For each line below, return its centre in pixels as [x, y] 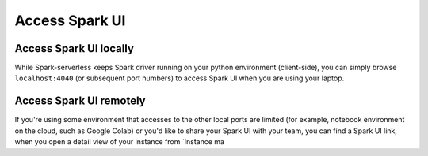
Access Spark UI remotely [80, 101]
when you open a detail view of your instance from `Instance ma [120, 142]
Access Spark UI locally [75, 48]
